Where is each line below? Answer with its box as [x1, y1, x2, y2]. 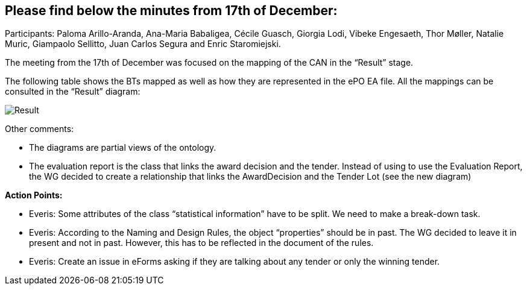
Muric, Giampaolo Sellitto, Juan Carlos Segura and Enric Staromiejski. [5, 39, 281, 49]
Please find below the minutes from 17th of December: [5, 3, 338, 18]
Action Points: [5, 190, 63, 201]
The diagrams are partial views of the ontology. [29, 142, 216, 153]
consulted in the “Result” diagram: [5, 86, 140, 97]
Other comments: [5, 124, 74, 134]
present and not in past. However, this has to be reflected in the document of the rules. [29, 238, 374, 248]
